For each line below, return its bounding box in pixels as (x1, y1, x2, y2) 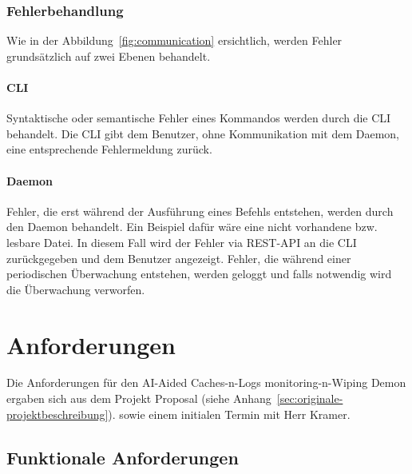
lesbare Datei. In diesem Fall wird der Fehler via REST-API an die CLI (6, 233, 357, 250)
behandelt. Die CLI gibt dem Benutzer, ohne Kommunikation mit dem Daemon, (6, 125, 399, 141)
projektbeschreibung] (6, 405, 109, 422)
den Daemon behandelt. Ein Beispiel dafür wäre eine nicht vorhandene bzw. (6, 218, 378, 235)
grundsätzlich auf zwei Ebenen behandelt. (6, 47, 211, 64)
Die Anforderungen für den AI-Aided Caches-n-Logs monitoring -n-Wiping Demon (6, 374, 406, 391)
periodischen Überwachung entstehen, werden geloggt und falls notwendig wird (6, 265, 392, 282)
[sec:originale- (276, 390, 343, 407)
